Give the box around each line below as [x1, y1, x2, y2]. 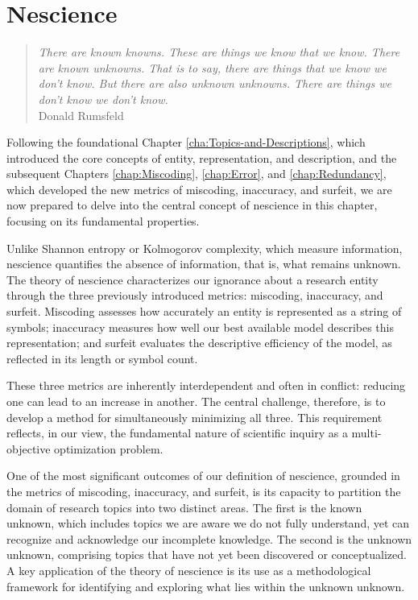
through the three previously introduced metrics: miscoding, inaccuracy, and [6, 287, 383, 304]
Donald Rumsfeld [38, 106, 124, 123]
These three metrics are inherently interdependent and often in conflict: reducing [6, 377, 406, 394]
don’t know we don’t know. [38, 90, 168, 107]
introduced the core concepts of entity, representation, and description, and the [6, 149, 397, 166]
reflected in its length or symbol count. [6, 350, 198, 366]
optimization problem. [54, 440, 163, 457]
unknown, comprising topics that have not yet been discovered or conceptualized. [6, 546, 407, 563]
